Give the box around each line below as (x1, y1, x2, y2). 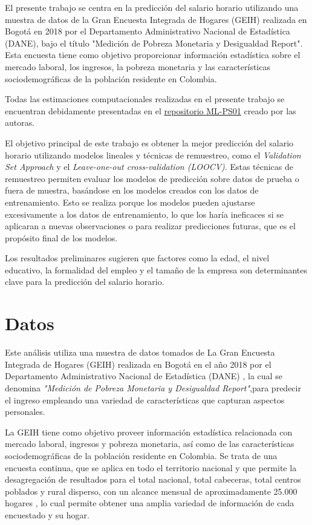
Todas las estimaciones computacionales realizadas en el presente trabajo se (5, 93, 285, 105)
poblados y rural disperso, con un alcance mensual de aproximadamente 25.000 (5, 484, 297, 497)
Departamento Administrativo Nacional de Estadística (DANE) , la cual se (5, 370, 282, 382)
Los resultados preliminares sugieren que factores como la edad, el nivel (5, 252, 270, 264)
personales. (5, 405, 45, 418)
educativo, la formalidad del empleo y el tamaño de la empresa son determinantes (5, 263, 308, 276)
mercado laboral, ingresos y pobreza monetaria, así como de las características (5, 437, 294, 450)
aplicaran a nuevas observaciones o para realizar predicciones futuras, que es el (5, 220, 296, 232)
